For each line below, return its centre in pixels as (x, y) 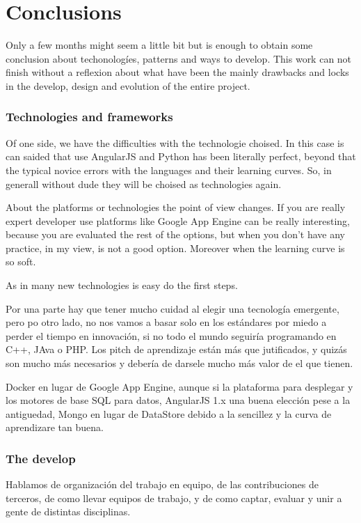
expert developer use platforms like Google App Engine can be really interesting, (178, 220)
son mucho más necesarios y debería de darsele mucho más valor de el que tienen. (179, 363)
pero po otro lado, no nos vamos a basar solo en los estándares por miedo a (166, 322)
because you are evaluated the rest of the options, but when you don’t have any (175, 234)
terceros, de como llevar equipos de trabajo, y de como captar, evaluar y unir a (174, 498)
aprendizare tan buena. (55, 427)
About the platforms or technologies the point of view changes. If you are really (176, 207)
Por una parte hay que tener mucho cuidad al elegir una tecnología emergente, (173, 308)
